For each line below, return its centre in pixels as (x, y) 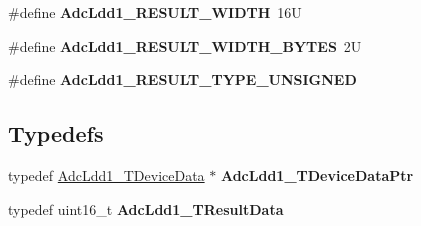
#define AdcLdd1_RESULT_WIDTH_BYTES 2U (185, 45)
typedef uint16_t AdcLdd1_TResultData (146, 208)
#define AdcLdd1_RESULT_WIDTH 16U (155, 12)
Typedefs (56, 133)
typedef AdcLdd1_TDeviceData (106, 174)
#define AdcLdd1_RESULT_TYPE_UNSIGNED (182, 79)
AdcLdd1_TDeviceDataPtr (317, 174)
